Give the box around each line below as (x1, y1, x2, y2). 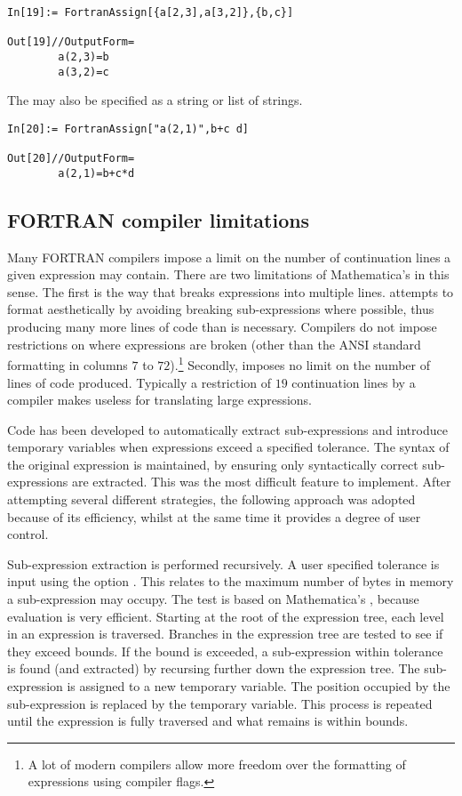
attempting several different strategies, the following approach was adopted (7, 490, 416, 509)
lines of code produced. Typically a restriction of (7, 373, 272, 391)
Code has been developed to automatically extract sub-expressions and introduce (7, 420, 448, 438)
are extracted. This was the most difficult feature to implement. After (71, 472, 451, 491)
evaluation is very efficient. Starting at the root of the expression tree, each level (7, 607, 444, 625)
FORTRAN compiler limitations (7, 205, 310, 233)
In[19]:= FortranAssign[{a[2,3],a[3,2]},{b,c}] (7, 6, 294, 19)
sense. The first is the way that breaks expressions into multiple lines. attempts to (7, 282, 454, 301)
